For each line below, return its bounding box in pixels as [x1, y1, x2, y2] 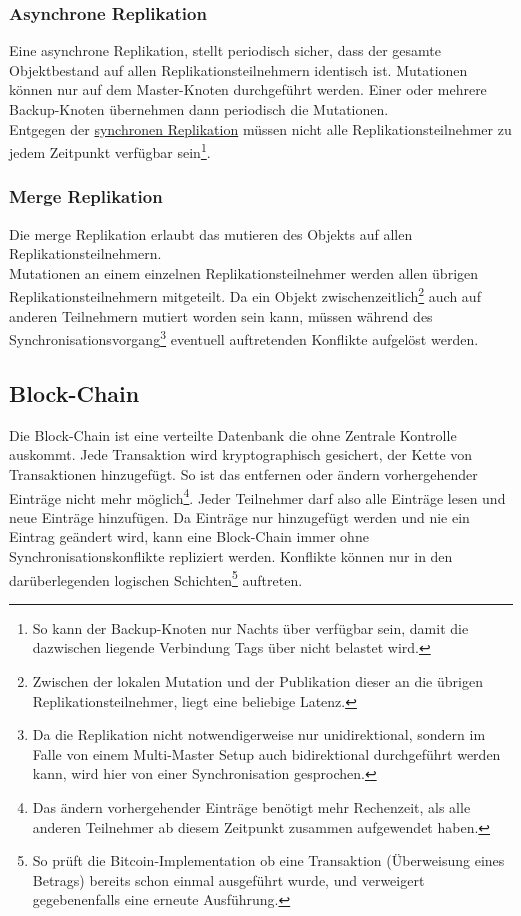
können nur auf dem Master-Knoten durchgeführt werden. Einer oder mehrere [9, 79, 487, 100]
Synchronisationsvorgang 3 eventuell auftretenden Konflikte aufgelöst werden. [9, 326, 479, 349]
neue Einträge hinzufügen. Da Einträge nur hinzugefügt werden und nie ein [9, 506, 470, 527]
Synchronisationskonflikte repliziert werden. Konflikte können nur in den [9, 545, 453, 566]
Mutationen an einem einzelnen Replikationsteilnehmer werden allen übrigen [9, 262, 479, 283]
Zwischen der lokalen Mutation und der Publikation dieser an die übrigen [32, 670, 483, 691]
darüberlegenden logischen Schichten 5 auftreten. [9, 566, 303, 590]
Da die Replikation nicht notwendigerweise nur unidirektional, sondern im [32, 724, 486, 745]
